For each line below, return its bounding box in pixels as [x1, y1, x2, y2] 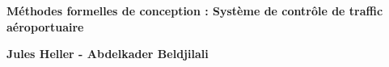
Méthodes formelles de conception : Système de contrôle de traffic [6, 2, 383, 19]
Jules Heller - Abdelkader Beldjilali [6, 45, 209, 62]
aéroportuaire [6, 18, 84, 35]
